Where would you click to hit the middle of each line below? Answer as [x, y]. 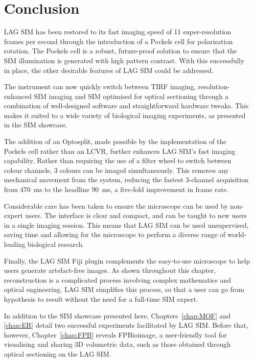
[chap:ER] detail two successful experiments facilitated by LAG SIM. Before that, [126, 325]
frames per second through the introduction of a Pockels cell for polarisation [118, 41]
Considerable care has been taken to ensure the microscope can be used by [116, 205]
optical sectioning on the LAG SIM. [58, 353]
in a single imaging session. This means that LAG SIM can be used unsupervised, [126, 225]
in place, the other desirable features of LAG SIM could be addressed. [109, 70]
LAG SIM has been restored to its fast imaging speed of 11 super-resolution [118, 32]
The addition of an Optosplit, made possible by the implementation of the [115, 141]
